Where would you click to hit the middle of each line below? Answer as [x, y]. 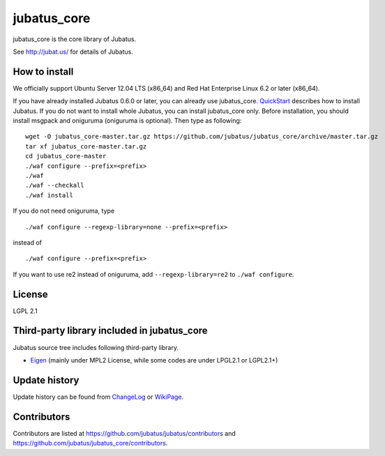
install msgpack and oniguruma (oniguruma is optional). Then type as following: [127, 121]
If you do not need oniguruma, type [64, 211]
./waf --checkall [55, 185]
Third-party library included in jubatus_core [111, 331]
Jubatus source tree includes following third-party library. [96, 347]
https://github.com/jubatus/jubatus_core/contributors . [90, 443]
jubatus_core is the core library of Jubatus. [75, 39]
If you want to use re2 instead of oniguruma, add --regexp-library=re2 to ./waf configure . [153, 274]
